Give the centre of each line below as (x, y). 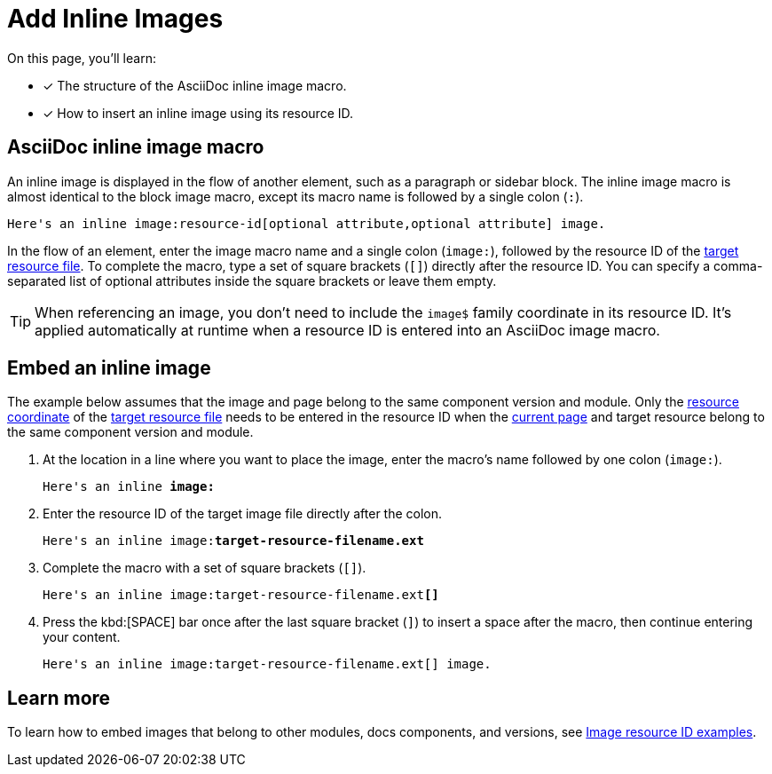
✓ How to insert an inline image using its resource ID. (198, 113)
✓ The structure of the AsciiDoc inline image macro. (195, 85)
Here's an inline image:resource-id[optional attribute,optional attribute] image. (307, 223)
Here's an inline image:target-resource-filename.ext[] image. (267, 664)
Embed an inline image (109, 368)
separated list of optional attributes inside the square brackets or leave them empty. (252, 280)
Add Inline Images (115, 19)
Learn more (59, 698)
